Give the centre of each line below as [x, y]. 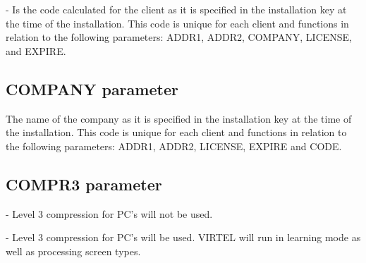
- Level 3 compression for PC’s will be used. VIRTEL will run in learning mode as [183, 237]
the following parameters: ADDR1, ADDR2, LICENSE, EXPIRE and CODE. [174, 146]
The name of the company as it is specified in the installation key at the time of [179, 118]
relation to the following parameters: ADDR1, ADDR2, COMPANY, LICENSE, [179, 37]
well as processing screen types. [73, 251]
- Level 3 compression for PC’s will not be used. [109, 213]
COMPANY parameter [92, 88]
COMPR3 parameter [84, 184]
